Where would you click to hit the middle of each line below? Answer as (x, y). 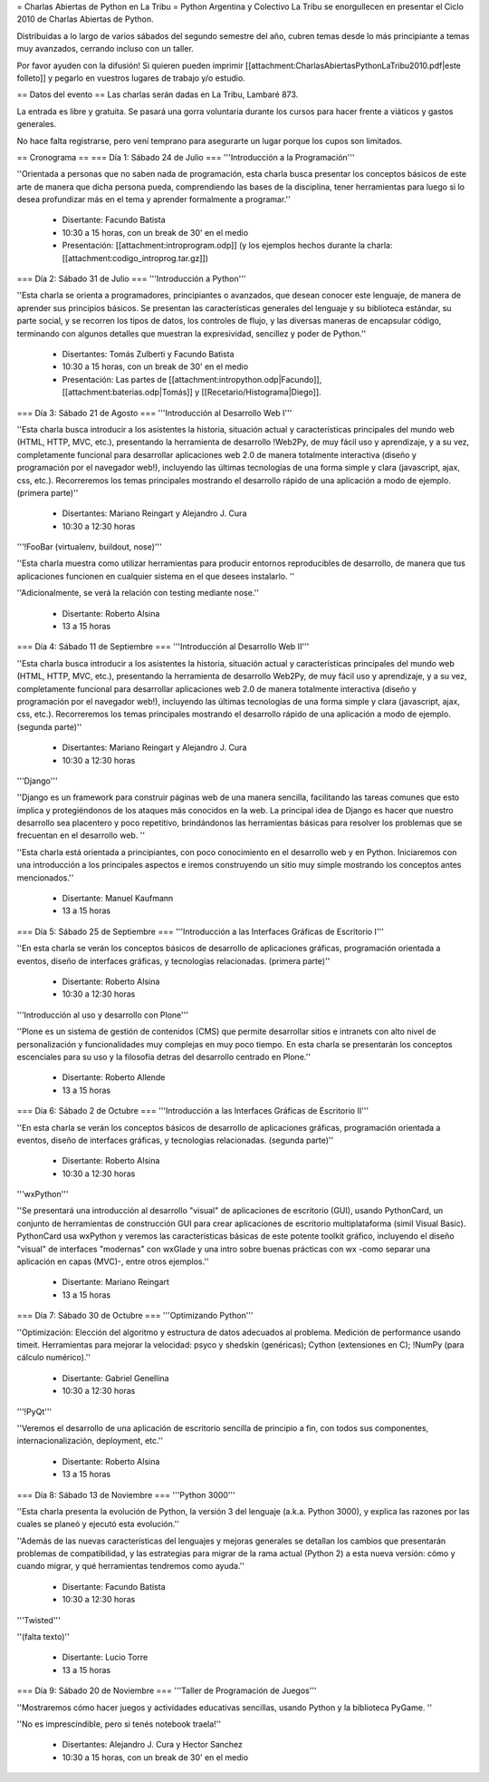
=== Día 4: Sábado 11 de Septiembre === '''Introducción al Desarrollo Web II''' (163, 647)
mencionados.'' (45, 877)
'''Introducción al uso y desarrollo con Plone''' (103, 1015)
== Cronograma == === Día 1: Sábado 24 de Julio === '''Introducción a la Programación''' (186, 157)
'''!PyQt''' (34, 1411)
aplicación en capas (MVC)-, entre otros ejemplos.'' (113, 1261)
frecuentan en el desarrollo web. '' (81, 835)
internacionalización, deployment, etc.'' (90, 1441)
